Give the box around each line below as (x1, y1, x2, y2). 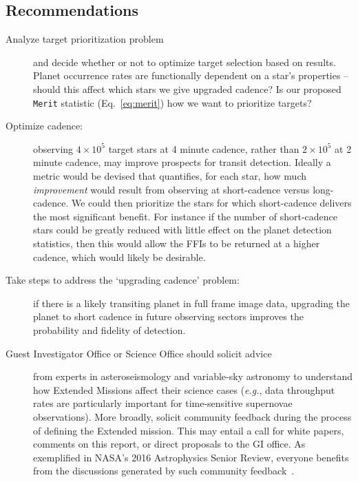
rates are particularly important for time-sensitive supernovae (33, 396, 293, 410)
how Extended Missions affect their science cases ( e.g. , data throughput (33, 382, 335, 397)
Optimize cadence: (6, 118, 83, 133)
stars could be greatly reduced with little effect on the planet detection (33, 222, 332, 237)
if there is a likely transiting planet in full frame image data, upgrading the (33, 295, 350, 310)
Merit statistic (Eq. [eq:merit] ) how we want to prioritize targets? (33, 95, 312, 109)
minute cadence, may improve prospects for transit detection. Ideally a (33, 155, 331, 169)
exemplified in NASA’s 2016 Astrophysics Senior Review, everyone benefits (33, 450, 349, 464)
